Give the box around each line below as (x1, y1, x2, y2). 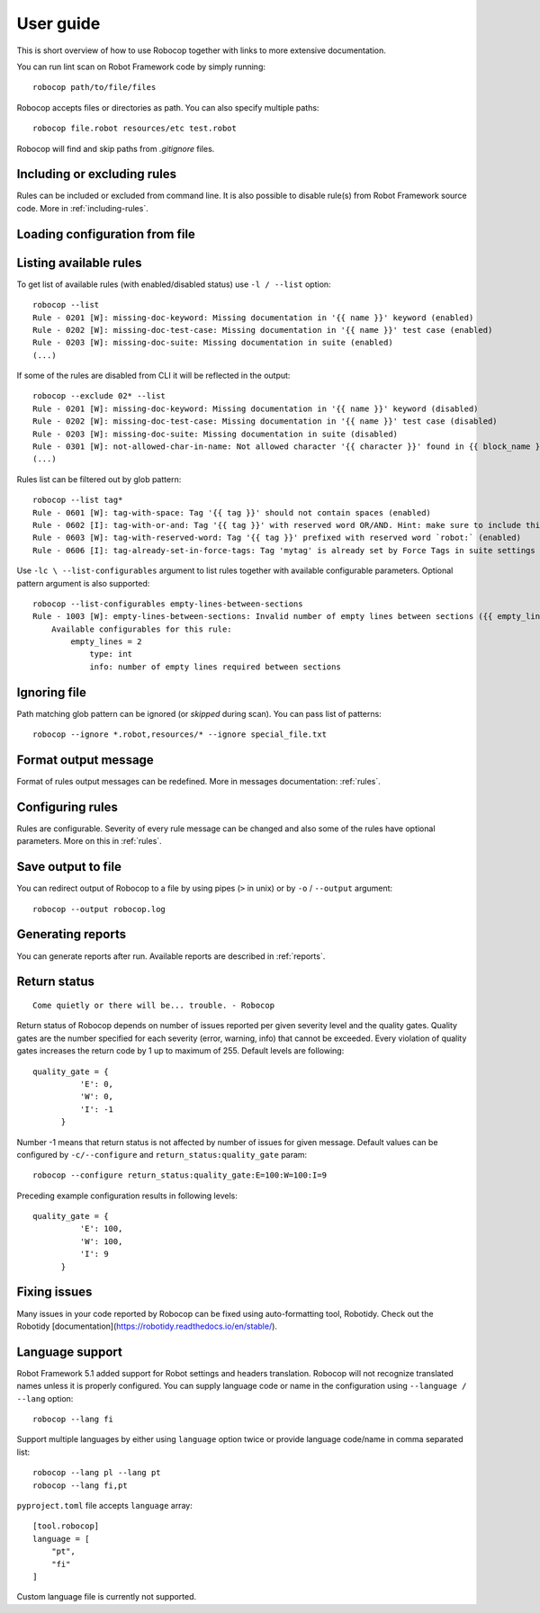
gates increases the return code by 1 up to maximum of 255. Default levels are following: (16, 1045, 345, 1056)
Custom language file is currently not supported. (16, 1591, 197, 1602)
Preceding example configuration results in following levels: (16, 1190, 238, 1201)
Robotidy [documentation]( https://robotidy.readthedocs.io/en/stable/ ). (16, 1321, 278, 1331)
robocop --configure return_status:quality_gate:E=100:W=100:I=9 (32, 1170, 328, 1180)
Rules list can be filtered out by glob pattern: (16, 473, 182, 485)
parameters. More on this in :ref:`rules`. (16, 836, 162, 847)
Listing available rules (16, 255, 143, 270)
